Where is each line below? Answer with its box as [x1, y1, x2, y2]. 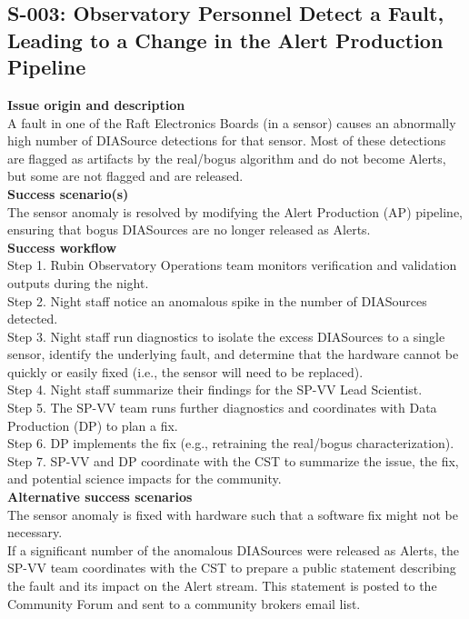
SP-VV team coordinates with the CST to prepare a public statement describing [7, 558, 456, 577]
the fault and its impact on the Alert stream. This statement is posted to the [7, 576, 437, 595]
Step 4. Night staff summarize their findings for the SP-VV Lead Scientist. [7, 380, 423, 399]
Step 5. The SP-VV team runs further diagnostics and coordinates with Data [7, 398, 437, 417]
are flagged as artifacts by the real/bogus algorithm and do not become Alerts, [7, 148, 446, 167]
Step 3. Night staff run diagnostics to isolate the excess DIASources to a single [7, 326, 445, 345]
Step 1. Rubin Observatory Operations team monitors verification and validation [7, 255, 457, 275]
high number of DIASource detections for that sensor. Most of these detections [7, 131, 446, 150]
